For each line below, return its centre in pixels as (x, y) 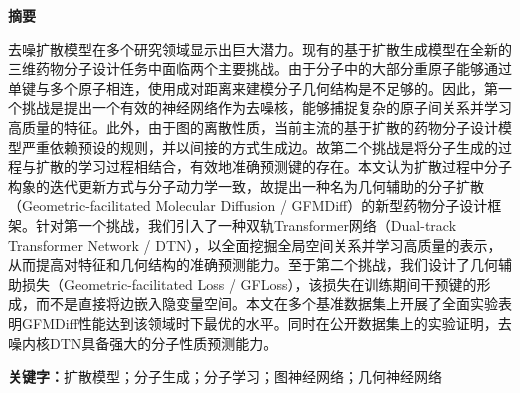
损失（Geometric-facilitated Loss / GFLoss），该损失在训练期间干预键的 (249, 283)
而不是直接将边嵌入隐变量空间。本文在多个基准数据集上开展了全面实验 (266, 303)
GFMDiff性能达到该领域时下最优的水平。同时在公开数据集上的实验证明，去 (266, 322)
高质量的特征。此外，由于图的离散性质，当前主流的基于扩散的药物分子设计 (253, 126)
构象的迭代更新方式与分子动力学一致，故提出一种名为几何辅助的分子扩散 (246, 185)
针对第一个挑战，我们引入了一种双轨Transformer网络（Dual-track (246, 224)
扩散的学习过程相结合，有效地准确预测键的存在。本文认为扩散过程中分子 (273, 166)
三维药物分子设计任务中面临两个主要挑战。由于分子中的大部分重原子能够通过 (260, 68)
